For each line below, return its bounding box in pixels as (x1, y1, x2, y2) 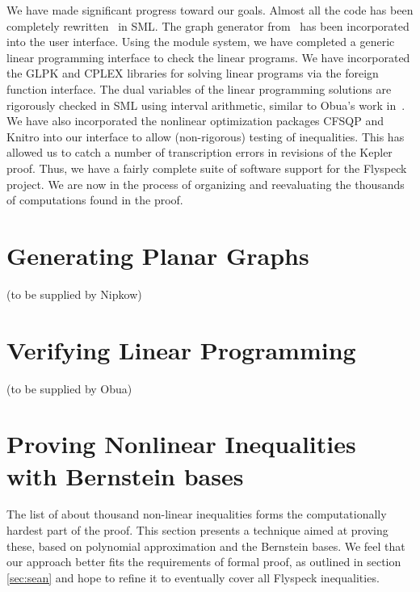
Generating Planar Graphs (6, 238, 309, 271)
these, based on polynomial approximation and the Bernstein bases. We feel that (6, 537, 405, 554)
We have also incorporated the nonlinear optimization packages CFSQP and (6, 112, 384, 129)
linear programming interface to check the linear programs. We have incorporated (6, 48, 410, 65)
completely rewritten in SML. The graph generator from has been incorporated (6, 17, 409, 34)
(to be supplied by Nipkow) (6, 285, 142, 302)
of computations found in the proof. (6, 191, 183, 208)
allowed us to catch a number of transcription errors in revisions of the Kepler (6, 144, 393, 161)
